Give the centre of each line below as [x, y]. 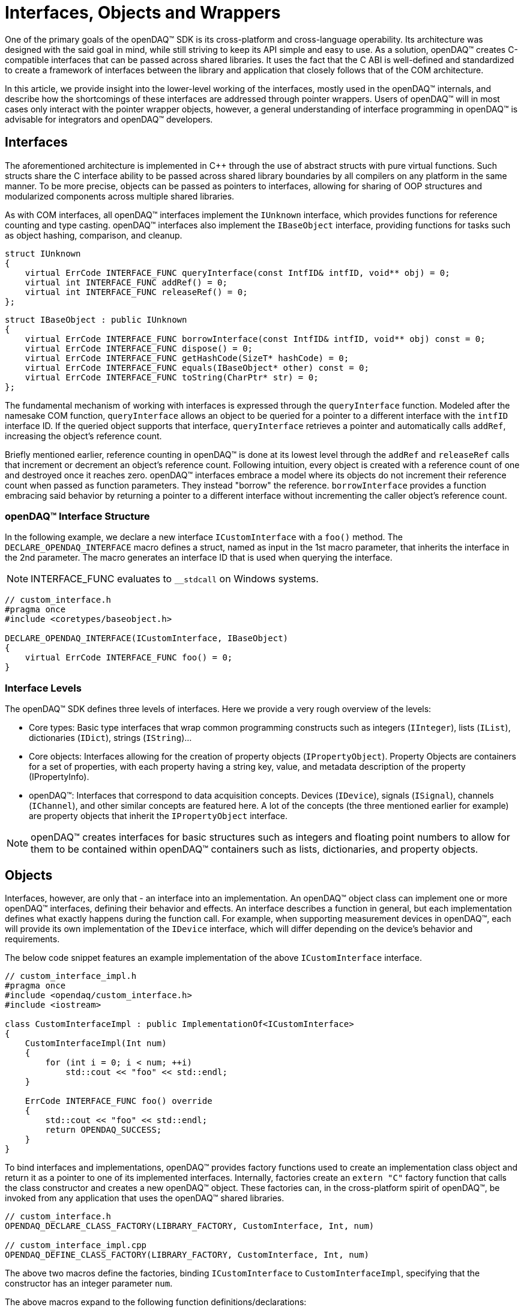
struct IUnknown [43, 253]
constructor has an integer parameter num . [89, 1283]
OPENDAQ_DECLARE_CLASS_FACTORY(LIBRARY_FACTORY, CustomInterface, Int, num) [190, 1226]
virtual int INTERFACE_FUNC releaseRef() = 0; [136, 292]
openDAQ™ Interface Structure [77, 516]
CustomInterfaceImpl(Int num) [96, 1043]
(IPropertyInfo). [59, 777]
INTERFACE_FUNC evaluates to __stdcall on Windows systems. [175, 579]
